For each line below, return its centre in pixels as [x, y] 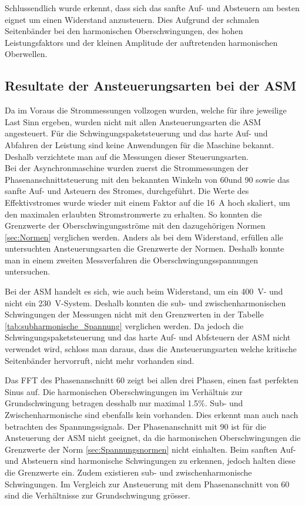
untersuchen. [28, 271]
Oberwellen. [26, 54]
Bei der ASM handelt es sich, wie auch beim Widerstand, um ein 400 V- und [144, 291]
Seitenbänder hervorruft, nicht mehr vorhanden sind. [100, 360]
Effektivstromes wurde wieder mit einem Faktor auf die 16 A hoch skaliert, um [148, 202]
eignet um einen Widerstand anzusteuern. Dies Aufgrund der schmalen [132, 19]
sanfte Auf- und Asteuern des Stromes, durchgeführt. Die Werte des [127, 191]
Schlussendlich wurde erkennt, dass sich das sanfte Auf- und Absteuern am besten [152, 8]
